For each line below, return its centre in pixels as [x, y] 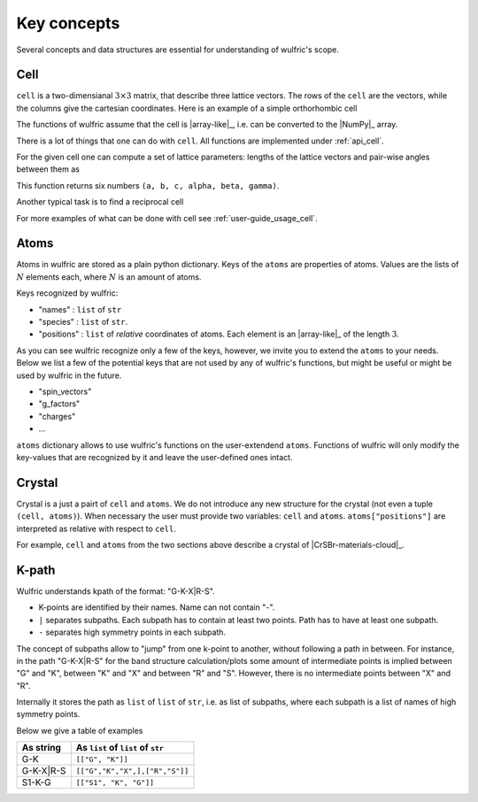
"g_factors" [59, 404]
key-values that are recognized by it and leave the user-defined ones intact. [154, 457]
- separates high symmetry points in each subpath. [132, 632]
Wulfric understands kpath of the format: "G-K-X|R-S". [116, 591]
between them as [48, 169]
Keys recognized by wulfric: [67, 293]
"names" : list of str [80, 309]
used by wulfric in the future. [69, 375]
